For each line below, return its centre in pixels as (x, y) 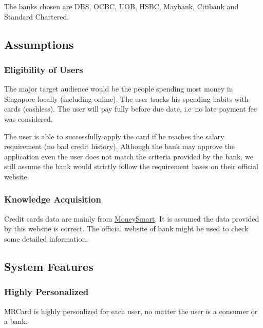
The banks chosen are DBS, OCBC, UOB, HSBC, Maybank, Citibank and (121, 6)
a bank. (16, 321)
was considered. (29, 119)
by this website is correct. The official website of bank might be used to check (126, 229)
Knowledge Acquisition (53, 199)
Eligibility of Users (44, 69)
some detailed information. (46, 238)
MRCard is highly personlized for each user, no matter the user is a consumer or (131, 311)
